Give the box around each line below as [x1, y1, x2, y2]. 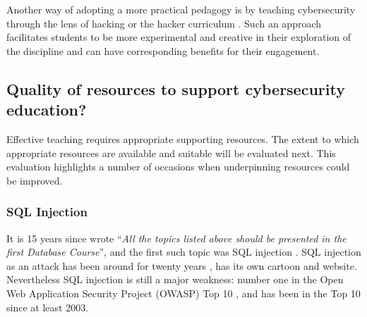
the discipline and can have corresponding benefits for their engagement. [6, 43, 320, 58]
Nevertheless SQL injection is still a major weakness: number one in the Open [6, 272, 344, 287]
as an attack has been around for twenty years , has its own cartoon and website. [6, 258, 357, 273]
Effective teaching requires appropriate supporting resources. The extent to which [6, 131, 359, 146]
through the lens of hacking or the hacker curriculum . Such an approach [6, 15, 322, 30]
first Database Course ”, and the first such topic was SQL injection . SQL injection [6, 244, 361, 259]
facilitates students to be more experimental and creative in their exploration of [6, 30, 351, 44]
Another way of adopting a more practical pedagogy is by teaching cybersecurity [6, 2, 356, 16]
